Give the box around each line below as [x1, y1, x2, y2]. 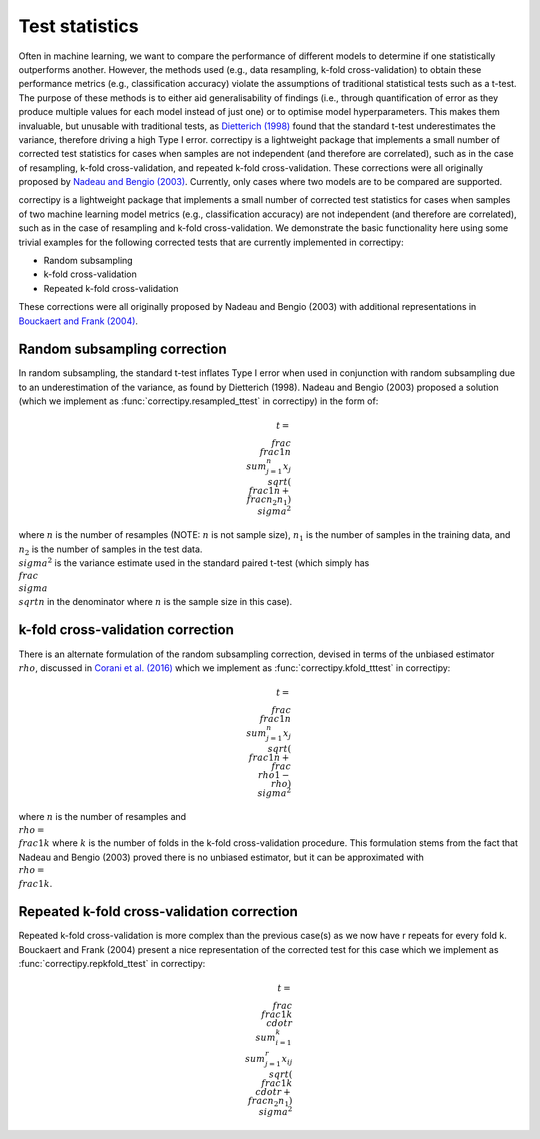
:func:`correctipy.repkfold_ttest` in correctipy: [18, 958, 206, 970]
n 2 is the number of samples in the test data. [18, 543, 203, 557]
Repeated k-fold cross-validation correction [18, 903, 299, 920]
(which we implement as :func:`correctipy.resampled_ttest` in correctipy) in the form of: [18, 395, 379, 407]
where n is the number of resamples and [18, 811, 187, 823]
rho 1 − [257, 769, 290, 780]
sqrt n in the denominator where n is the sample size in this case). [18, 595, 293, 607]
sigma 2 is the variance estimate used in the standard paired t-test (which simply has [18, 556, 370, 569]
